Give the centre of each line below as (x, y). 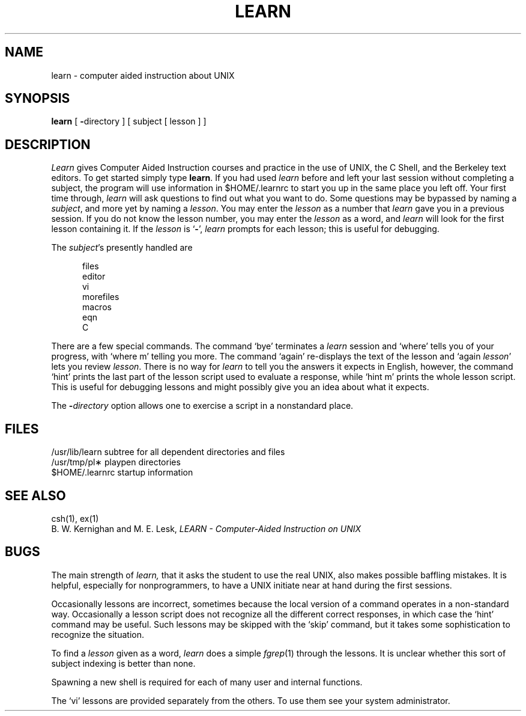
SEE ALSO (35, 495)
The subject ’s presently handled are (122, 248)
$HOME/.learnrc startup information (122, 473)
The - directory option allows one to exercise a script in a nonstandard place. (202, 406)
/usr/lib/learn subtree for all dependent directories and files (168, 452)
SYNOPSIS (38, 99)
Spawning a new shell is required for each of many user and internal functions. (207, 682)
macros (97, 307)
